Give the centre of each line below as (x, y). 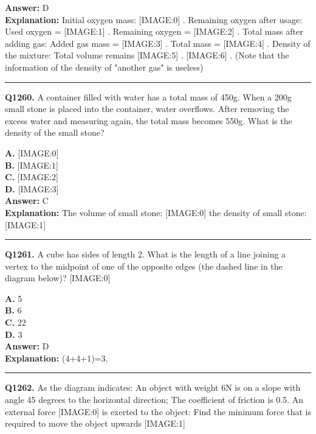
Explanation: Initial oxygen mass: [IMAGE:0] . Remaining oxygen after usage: (154, 19)
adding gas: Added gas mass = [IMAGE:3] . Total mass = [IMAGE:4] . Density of (158, 43)
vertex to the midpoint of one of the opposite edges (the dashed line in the (144, 266)
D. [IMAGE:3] (32, 188)
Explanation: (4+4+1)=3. (57, 358)
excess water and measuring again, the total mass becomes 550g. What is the (149, 120)
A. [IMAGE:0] (32, 152)
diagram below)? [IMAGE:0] (58, 278)
